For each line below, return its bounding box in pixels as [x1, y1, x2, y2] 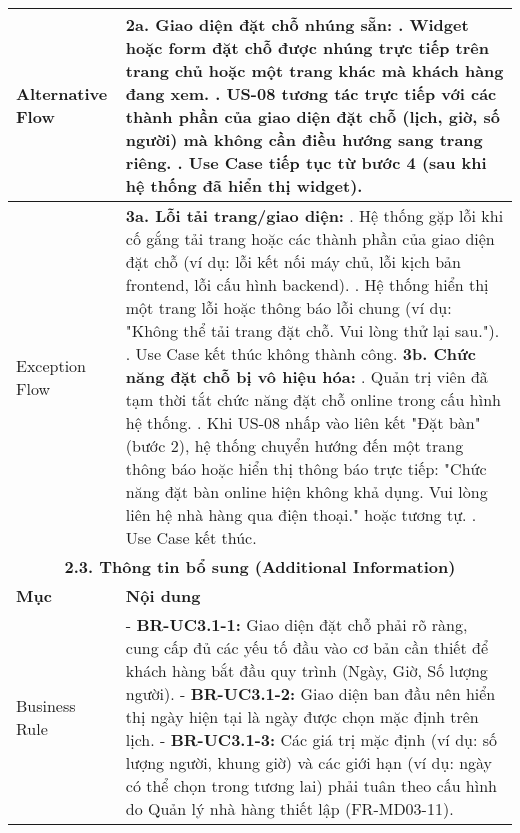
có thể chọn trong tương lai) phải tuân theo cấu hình [125, 774, 497, 797]
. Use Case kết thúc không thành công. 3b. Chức [125, 342, 476, 365]
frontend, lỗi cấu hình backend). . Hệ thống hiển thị [125, 273, 489, 296]
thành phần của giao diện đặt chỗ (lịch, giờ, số [125, 105, 500, 128]
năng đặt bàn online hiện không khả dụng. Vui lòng [125, 480, 488, 503]
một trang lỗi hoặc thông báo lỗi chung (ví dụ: [125, 296, 452, 319]
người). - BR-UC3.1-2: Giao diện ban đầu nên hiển [125, 682, 496, 705]
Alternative [16, 82, 108, 105]
